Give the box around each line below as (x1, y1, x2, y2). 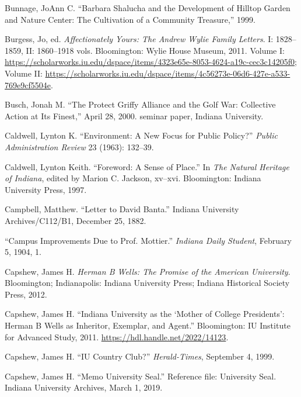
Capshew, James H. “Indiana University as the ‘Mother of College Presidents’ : (5, 308, 285, 320)
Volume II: (5, 67, 43, 79)
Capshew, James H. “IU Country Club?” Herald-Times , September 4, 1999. (5, 350, 275, 363)
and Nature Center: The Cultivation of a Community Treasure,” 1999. (5, 13, 256, 25)
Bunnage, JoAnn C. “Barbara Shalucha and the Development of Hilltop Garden (5, 2, 290, 13)
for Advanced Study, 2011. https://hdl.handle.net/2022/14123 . (5, 330, 229, 343)
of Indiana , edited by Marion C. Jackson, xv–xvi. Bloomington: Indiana (5, 172, 261, 184)
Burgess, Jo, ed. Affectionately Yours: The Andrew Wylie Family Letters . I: (5, 33, 274, 45)
